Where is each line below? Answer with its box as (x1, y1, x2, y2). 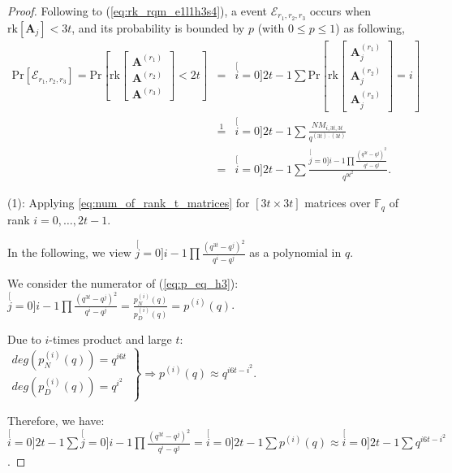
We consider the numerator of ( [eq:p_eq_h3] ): (7, 274, 239, 291)
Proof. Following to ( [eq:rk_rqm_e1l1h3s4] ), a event (7, 2, 267, 19)
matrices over (304, 194, 371, 211)
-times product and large (49, 330, 172, 347)
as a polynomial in (249, 244, 342, 261)
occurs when (309, 2, 372, 19)
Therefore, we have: (7, 411, 105, 428)
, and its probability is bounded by (71, 19, 245, 36)
